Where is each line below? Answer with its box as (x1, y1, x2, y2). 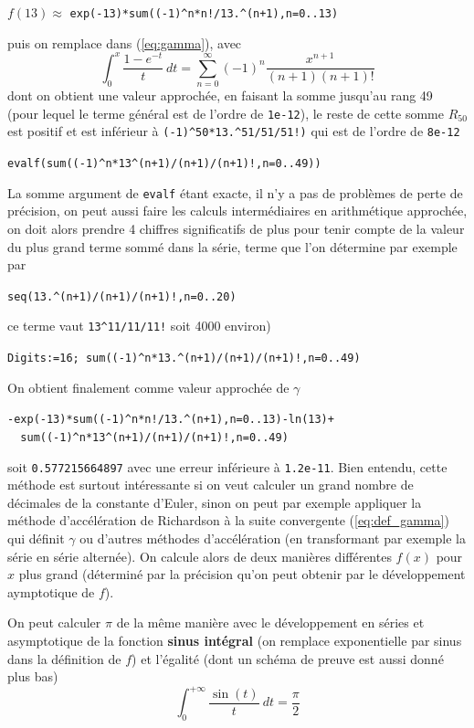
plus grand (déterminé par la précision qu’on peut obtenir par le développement (18, 564, 466, 584)
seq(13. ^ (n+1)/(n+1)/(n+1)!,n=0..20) (7, 290, 237, 303)
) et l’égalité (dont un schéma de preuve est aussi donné (132, 649, 444, 668)
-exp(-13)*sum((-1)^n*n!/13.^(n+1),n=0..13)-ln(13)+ (7, 413, 334, 427)
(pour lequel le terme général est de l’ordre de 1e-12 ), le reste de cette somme (7, 103, 444, 122)
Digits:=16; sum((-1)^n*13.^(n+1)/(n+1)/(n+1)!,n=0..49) (7, 352, 361, 365)
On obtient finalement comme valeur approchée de (7, 377, 290, 396)
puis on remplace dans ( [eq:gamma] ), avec (7, 33, 242, 52)
